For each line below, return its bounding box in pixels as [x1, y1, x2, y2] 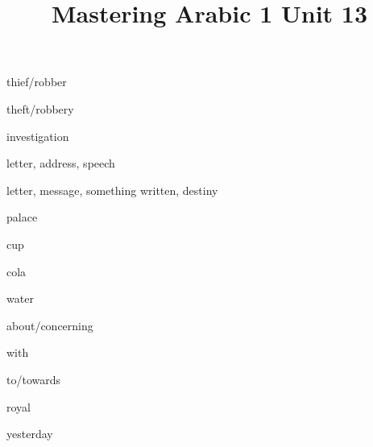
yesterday [6, 425, 53, 442]
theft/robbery [6, 100, 74, 117]
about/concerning [6, 317, 93, 333]
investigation [6, 127, 69, 144]
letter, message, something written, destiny [6, 181, 218, 198]
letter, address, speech [6, 155, 115, 172]
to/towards [6, 370, 61, 387]
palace [6, 209, 38, 226]
